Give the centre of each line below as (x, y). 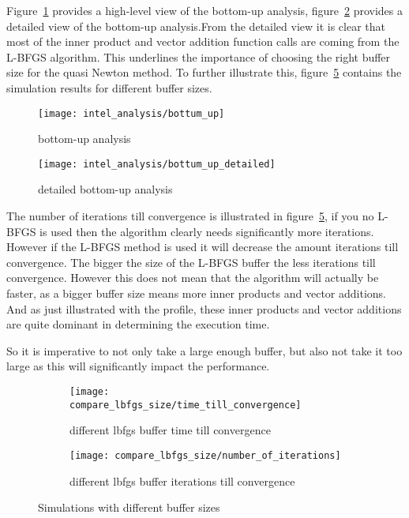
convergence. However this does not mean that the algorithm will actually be (193, 278)
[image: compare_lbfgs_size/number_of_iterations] (205, 455)
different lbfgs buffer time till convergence (170, 430)
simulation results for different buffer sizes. (109, 87)
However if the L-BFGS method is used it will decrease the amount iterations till (203, 247)
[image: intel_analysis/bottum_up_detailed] (157, 164)
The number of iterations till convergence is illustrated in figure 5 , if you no (190, 216)
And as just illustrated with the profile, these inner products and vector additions (204, 308)
